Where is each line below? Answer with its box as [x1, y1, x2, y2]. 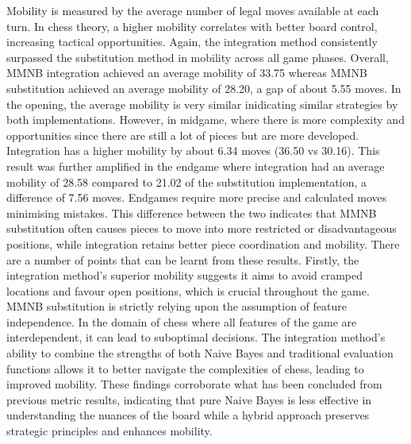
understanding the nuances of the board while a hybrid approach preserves [6, 407, 370, 423]
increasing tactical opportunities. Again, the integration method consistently [6, 33, 378, 50]
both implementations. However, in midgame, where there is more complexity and [6, 111, 405, 128]
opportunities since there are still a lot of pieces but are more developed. [6, 126, 359, 143]
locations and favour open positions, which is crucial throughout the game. [6, 282, 370, 299]
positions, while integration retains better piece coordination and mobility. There [6, 235, 400, 252]
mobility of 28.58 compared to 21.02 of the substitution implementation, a [6, 173, 367, 190]
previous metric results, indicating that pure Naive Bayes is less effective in [6, 391, 372, 407]
